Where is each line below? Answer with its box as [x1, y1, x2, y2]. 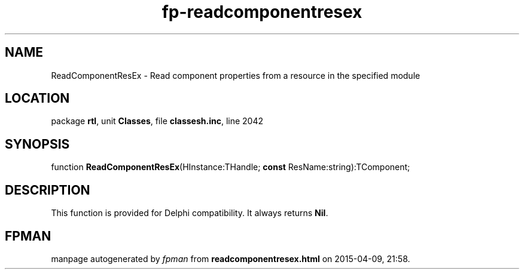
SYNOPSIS [5, 136, 70, 152]
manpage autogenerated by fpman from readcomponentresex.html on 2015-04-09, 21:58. [51, 253, 410, 264]
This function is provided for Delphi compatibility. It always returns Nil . [51, 208, 328, 218]
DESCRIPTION [5, 182, 90, 198]
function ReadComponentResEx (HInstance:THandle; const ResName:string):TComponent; [51, 162, 410, 173]
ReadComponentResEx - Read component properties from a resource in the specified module [51, 70, 421, 81]
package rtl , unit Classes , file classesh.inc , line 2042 [51, 116, 264, 127]
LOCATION [5, 91, 70, 106]
